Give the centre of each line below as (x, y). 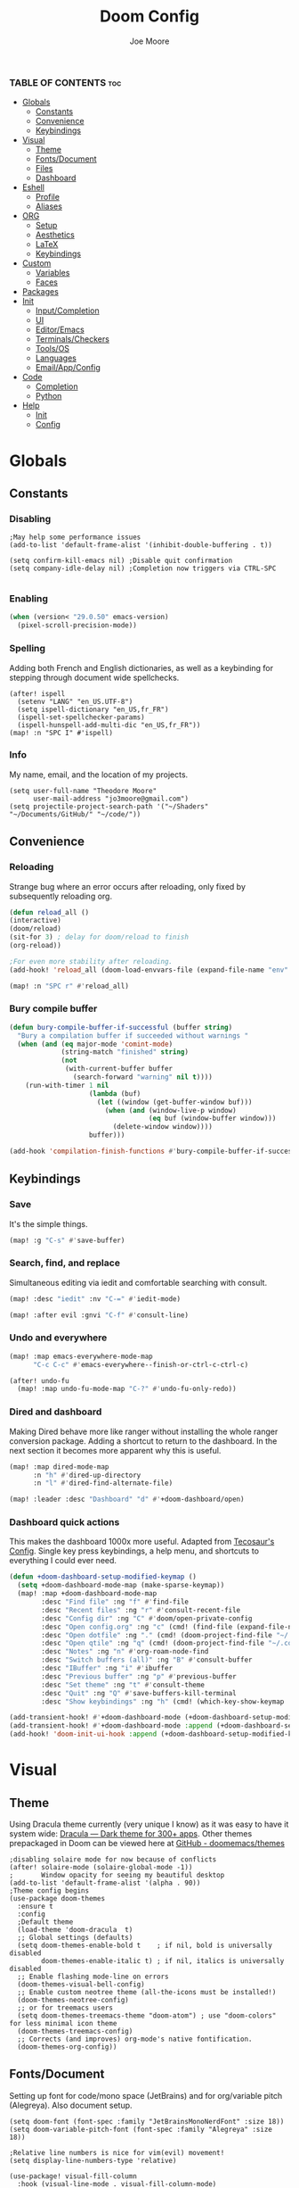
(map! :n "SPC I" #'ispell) (61, 733)
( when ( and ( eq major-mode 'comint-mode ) (95, 1044)
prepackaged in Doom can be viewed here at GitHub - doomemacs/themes (147, 1844)
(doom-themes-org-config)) (67, 2047)
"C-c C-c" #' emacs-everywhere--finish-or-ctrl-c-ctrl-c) (141, 1364)
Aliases (48, 206)
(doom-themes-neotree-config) (73, 2001)
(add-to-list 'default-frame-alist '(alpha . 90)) (105, 1883)
